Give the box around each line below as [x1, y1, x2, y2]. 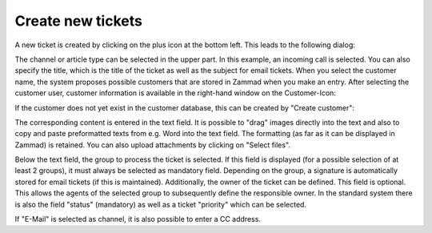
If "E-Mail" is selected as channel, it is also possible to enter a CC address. [14, 215, 262, 224]
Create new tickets [14, 12, 143, 30]
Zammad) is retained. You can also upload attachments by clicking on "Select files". [14, 140, 291, 150]
